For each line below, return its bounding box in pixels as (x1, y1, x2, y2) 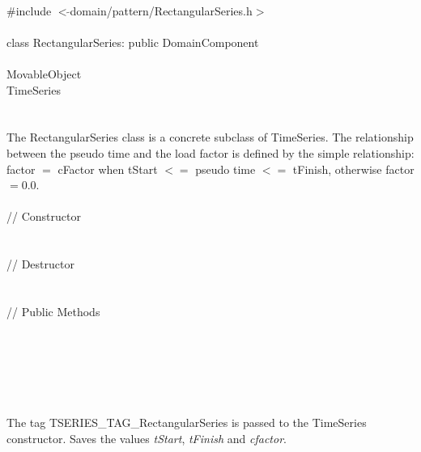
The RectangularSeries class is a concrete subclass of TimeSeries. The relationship (6, 129, 414, 146)
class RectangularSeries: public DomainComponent (6, 33, 259, 50)
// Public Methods (6, 302, 100, 319)
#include (6, 2, 52, 19)
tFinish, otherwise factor (292, 160, 415, 177)
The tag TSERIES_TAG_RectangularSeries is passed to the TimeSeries (6, 414, 367, 431)
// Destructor (6, 256, 74, 272)
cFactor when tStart (57, 160, 158, 177)
